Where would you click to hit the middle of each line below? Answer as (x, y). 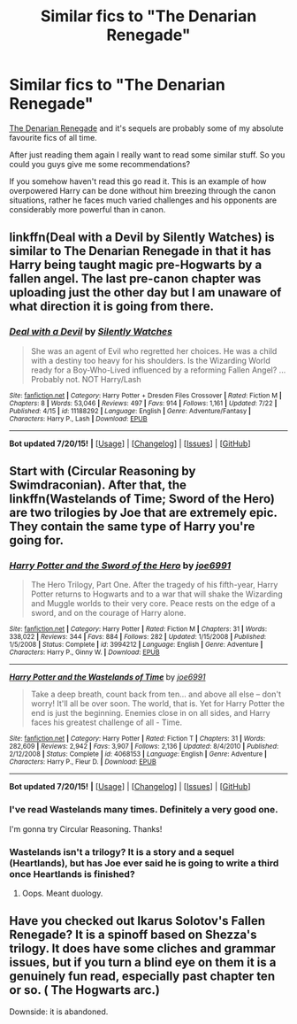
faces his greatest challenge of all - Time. (107, 722)
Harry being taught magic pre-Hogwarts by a (136, 265)
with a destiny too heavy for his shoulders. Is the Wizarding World (151, 360)
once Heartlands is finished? (72, 874)
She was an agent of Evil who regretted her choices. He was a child (154, 350)
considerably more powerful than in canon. (88, 209)
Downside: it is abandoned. (59, 1012)
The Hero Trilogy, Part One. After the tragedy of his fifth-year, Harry (154, 585)
